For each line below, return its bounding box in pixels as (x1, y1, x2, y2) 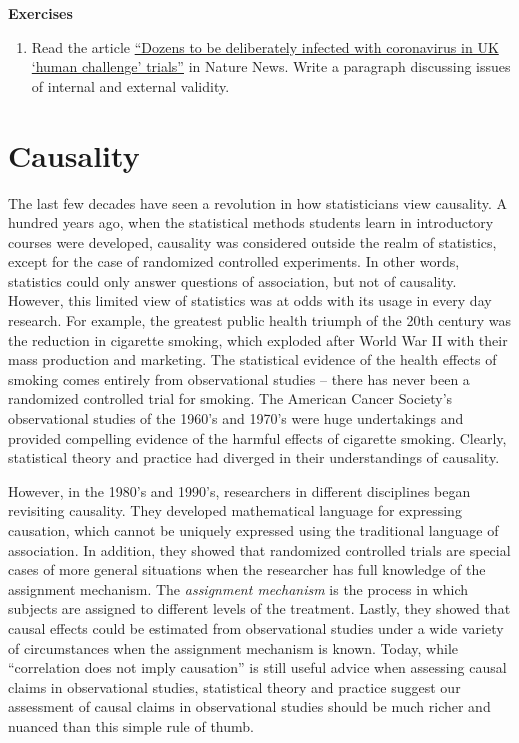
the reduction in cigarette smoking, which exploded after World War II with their (8, 329, 508, 350)
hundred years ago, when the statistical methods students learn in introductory (8, 212, 494, 233)
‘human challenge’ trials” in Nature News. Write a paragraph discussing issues (31, 56, 511, 77)
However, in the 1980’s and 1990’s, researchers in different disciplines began (8, 480, 471, 501)
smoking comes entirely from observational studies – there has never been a (8, 368, 470, 389)
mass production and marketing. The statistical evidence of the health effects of (8, 349, 497, 370)
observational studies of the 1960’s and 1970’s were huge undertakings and (8, 408, 464, 429)
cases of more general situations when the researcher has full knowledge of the (8, 559, 486, 580)
